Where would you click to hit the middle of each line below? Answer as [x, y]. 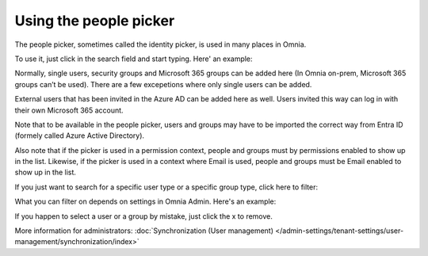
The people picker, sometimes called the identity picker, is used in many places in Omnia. [160, 44]
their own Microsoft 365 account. [69, 110]
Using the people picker [95, 21]
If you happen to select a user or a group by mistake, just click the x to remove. [144, 216]
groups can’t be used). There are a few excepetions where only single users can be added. [163, 84]
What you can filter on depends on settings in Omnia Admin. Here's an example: [145, 201]
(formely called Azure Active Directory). [80, 136]
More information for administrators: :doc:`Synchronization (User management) [144, 231]
